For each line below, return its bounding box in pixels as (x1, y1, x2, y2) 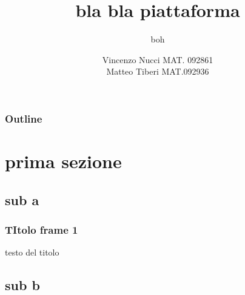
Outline (5, 110, 42, 126)
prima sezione (5, 149, 122, 174)
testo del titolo (5, 246, 59, 259)
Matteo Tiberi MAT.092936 (106, 65, 209, 78)
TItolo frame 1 (5, 222, 78, 237)
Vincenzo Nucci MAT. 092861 (102, 53, 213, 66)
